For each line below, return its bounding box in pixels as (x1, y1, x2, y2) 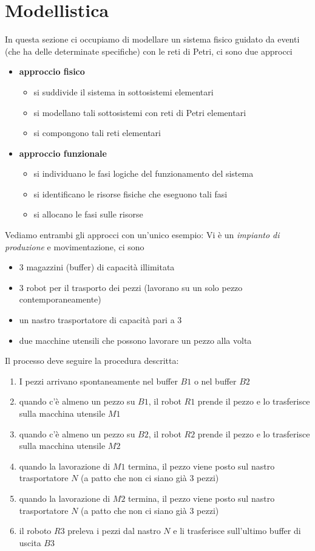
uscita (19, 536, 41, 549)
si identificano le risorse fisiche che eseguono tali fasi (33, 187, 228, 200)
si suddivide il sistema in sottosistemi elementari (33, 85, 214, 98)
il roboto (19, 524, 52, 537)
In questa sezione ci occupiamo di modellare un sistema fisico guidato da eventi (5, 33, 300, 46)
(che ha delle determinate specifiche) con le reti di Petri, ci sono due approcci (5, 44, 293, 57)
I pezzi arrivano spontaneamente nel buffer (19, 374, 178, 387)
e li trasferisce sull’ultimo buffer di (173, 524, 301, 537)
